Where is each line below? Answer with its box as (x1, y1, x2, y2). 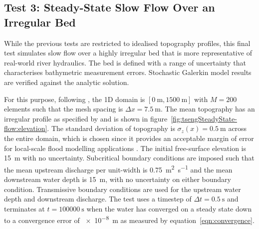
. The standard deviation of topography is (47, 123, 175, 133)
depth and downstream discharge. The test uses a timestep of (4, 193, 192, 204)
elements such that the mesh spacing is (4, 103, 123, 114)
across (228, 123, 247, 133)
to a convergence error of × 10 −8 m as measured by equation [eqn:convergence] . (4, 213, 255, 225)
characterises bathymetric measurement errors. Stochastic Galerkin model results (4, 67, 252, 77)
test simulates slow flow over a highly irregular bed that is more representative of (4, 47, 252, 58)
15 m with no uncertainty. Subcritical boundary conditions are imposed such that (4, 152, 255, 163)
